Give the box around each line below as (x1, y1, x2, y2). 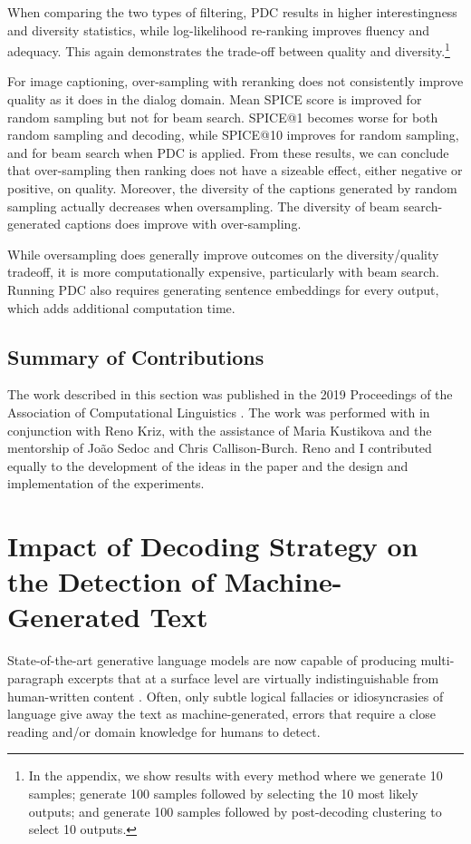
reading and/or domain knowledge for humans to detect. (7, 721, 321, 741)
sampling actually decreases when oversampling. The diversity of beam (7, 196, 399, 215)
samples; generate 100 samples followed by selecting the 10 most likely (28, 783, 418, 802)
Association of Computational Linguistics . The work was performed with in (7, 402, 430, 421)
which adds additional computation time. (7, 298, 235, 317)
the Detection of (7, 563, 216, 600)
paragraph (7, 669, 64, 688)
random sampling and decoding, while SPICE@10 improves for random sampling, (7, 125, 459, 144)
